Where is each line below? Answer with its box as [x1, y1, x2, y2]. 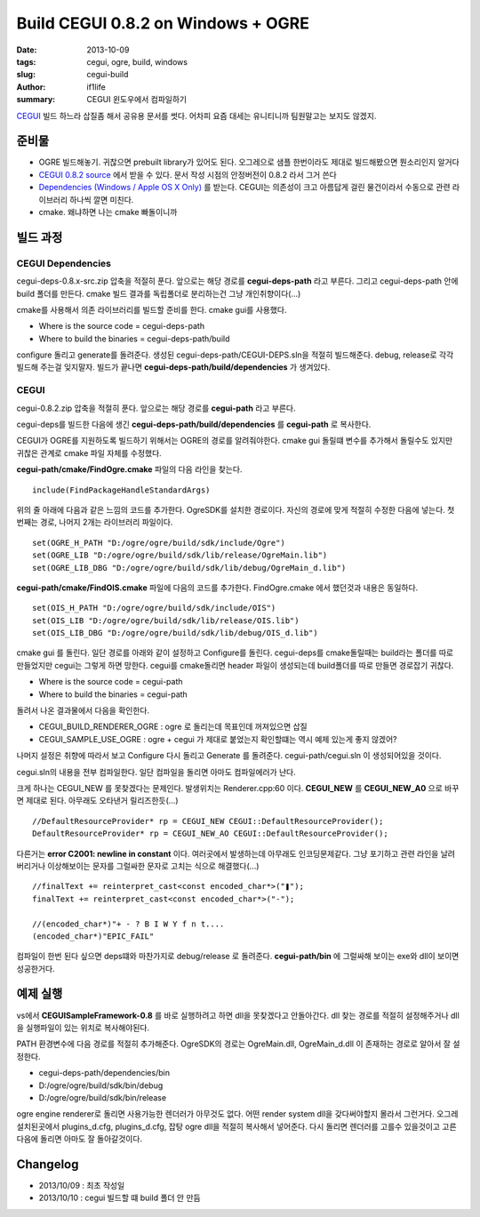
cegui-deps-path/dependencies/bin [38, 1068, 171, 1078]
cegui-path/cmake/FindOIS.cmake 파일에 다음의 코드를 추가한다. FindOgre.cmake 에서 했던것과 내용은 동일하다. [16, 582, 419, 593]
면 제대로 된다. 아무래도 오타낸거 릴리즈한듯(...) [16, 796, 179, 806]
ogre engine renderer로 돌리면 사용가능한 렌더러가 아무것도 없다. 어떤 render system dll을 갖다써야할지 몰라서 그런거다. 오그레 [16, 1109, 459, 1119]
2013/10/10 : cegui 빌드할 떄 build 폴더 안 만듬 [38, 1192, 201, 1204]
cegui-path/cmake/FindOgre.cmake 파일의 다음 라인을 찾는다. [16, 464, 243, 475]
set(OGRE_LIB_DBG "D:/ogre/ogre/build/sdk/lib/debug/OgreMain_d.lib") [32, 563, 347, 572]
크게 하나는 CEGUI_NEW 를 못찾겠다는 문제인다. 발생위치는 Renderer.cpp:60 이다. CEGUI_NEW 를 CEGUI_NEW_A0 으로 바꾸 [16, 782, 460, 793]
